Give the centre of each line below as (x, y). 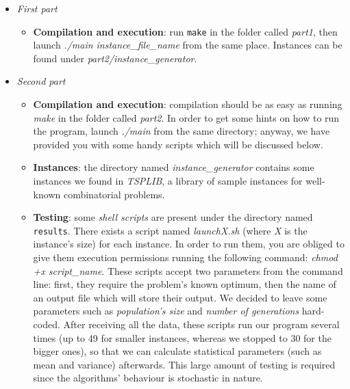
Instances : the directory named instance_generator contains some (174, 167)
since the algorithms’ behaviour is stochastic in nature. (148, 378)
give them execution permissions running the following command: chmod (185, 257)
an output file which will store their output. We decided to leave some (180, 297)
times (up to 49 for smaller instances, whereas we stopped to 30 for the (182, 337)
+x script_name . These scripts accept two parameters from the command (188, 270)
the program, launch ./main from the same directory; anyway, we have (182, 131)
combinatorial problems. (114, 194)
